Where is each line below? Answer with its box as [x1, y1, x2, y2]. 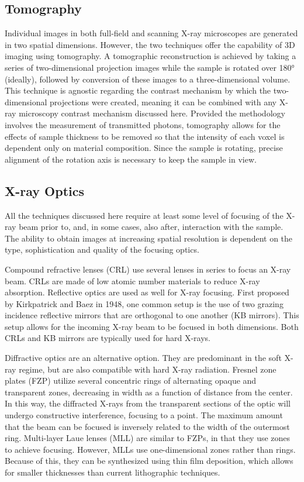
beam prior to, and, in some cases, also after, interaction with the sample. [19, 221, 284, 233]
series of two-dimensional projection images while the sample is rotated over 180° [5, 61, 295, 73]
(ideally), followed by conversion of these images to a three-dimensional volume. [5, 73, 291, 85]
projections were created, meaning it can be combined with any [50, 95, 277, 108]
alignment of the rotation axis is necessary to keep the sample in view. [5, 153, 257, 165]
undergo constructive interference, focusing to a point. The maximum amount [5, 409, 283, 421]
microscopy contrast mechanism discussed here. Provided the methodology [19, 107, 285, 119]
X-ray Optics [5, 181, 85, 199]
